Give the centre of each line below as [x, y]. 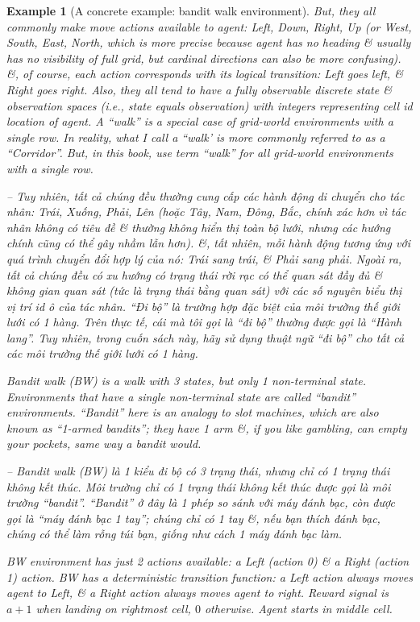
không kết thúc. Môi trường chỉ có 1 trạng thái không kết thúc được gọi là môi [199, 486]
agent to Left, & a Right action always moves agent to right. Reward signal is [198, 593]
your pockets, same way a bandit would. [104, 444]
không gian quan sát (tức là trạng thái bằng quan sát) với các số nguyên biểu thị [204, 290]
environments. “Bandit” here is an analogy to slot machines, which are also [193, 412]
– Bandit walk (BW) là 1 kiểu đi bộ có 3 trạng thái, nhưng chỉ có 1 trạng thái [198, 471]
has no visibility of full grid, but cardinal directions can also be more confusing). [204, 58]
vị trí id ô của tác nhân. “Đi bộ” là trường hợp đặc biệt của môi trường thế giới [203, 306]
